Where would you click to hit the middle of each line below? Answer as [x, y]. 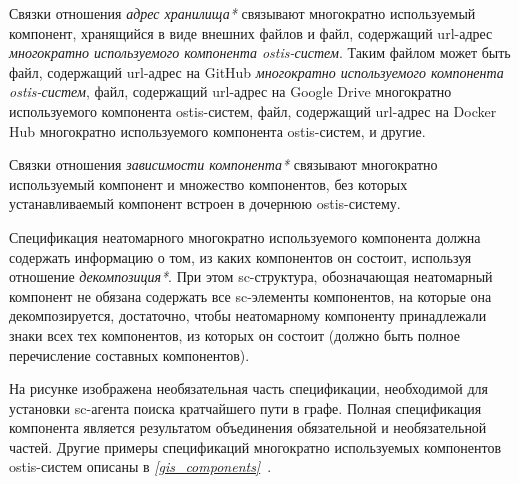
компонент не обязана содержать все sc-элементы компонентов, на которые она [250, 295]
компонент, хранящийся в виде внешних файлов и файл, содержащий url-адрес [251, 32]
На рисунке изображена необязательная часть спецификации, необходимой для [248, 388]
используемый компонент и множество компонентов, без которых [208, 183]
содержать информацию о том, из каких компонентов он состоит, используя [240, 256]
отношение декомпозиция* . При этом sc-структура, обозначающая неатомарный [251, 276]
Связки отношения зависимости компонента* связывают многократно [223, 164]
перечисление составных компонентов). [129, 354]
